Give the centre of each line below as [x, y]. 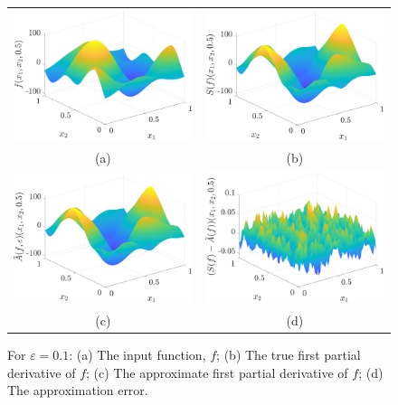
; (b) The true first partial [289, 355]
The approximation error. [78, 390]
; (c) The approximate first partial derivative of [217, 372]
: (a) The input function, [137, 355]
